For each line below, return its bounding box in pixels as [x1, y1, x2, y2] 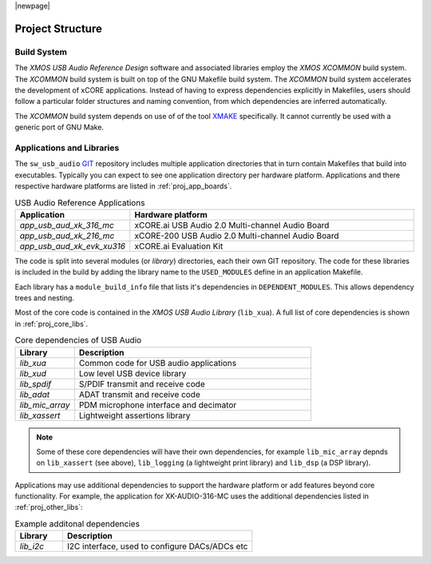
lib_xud [19, 367, 47, 379]
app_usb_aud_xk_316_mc [19, 220, 115, 231]
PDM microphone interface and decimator [78, 399, 237, 411]
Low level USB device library [78, 367, 187, 379]
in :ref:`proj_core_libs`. [14, 319, 89, 328]
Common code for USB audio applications [78, 357, 237, 368]
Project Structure [14, 22, 103, 35]
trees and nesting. [14, 292, 75, 303]
